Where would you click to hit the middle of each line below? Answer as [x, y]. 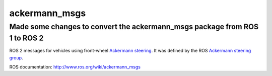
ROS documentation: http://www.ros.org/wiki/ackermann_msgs [75, 67]
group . [16, 57]
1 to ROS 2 [26, 38]
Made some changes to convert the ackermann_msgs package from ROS [134, 27]
